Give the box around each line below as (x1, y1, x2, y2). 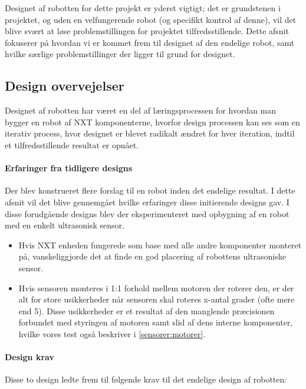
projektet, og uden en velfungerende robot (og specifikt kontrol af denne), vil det (5, 13, 297, 25)
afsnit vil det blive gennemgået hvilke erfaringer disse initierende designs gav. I (5, 195, 289, 208)
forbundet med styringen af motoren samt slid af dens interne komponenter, (18, 316, 293, 328)
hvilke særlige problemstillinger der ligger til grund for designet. (5, 48, 235, 60)
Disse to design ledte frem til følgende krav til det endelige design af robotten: (5, 373, 287, 385)
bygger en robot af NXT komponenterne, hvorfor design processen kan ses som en (5, 115, 300, 128)
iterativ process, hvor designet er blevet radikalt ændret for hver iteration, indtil (5, 127, 295, 139)
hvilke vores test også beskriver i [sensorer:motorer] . (18, 327, 206, 340)
